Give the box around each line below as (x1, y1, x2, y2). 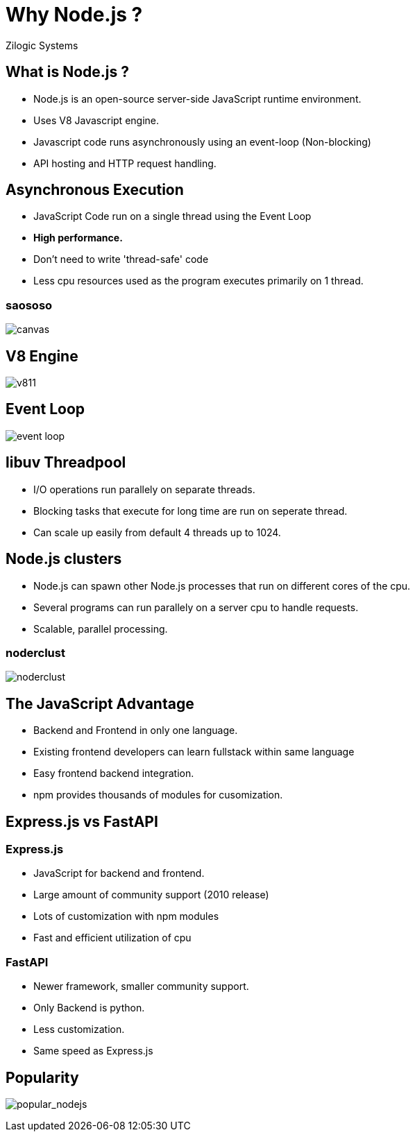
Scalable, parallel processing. (33, 622, 168, 635)
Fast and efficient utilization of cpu (33, 932, 192, 944)
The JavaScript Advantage (6, 694, 194, 712)
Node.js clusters (6, 550, 122, 568)
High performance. (33, 232, 123, 244)
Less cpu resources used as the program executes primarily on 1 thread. (33, 275, 364, 287)
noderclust (6, 645, 65, 660)
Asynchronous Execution (6, 181, 184, 199)
